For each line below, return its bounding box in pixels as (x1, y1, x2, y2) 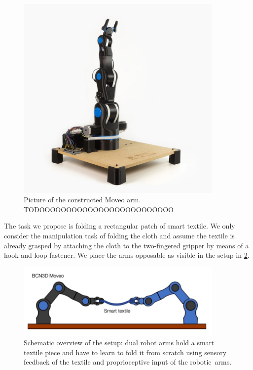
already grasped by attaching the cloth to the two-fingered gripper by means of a (4, 240, 249, 250)
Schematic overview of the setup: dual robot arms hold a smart (24, 337, 215, 348)
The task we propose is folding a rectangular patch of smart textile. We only (4, 221, 235, 231)
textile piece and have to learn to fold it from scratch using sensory (24, 347, 227, 357)
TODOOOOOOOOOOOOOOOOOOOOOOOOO (24, 204, 174, 214)
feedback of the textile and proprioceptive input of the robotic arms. (24, 357, 232, 367)
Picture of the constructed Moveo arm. (24, 194, 141, 205)
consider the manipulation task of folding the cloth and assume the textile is (4, 230, 235, 240)
